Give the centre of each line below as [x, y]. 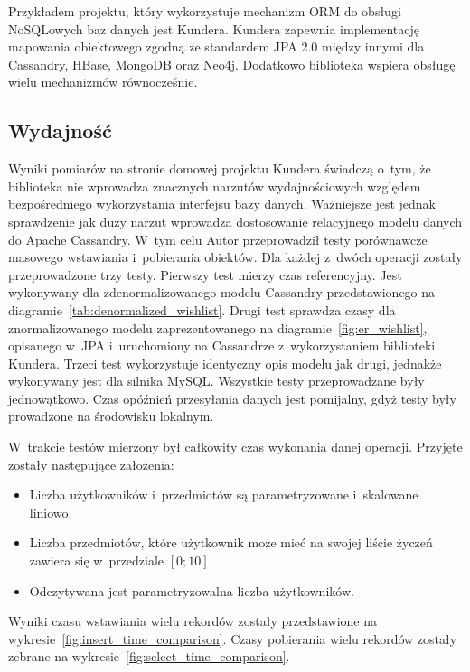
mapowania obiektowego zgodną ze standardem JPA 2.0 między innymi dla [216, 47]
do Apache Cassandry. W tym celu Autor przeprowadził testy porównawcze [218, 239]
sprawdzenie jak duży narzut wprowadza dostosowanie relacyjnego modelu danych [235, 221]
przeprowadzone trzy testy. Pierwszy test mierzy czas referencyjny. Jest [205, 274]
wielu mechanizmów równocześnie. [103, 82]
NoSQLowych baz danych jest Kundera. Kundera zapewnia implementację [214, 28]
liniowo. [51, 512]
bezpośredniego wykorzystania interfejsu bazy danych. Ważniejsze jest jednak [222, 204]
